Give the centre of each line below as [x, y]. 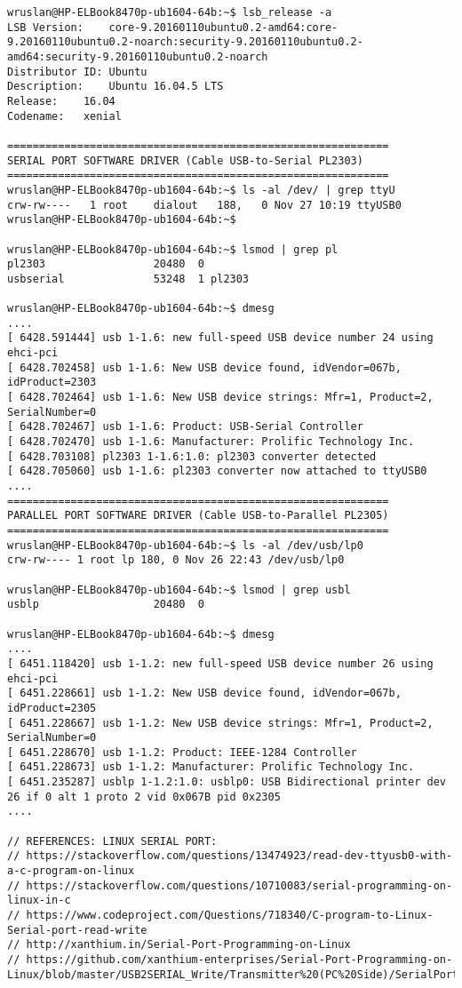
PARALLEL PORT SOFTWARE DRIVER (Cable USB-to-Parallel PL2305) [198, 516]
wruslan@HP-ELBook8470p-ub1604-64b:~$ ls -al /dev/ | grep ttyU [201, 190]
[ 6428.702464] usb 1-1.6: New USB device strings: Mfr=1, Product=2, [220, 398]
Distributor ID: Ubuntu [77, 72]
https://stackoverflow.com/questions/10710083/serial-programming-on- [239, 885]
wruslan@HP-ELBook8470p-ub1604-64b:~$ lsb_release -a [170, 12]
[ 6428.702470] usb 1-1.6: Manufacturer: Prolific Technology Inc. [211, 442]
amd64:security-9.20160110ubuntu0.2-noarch [138, 56]
